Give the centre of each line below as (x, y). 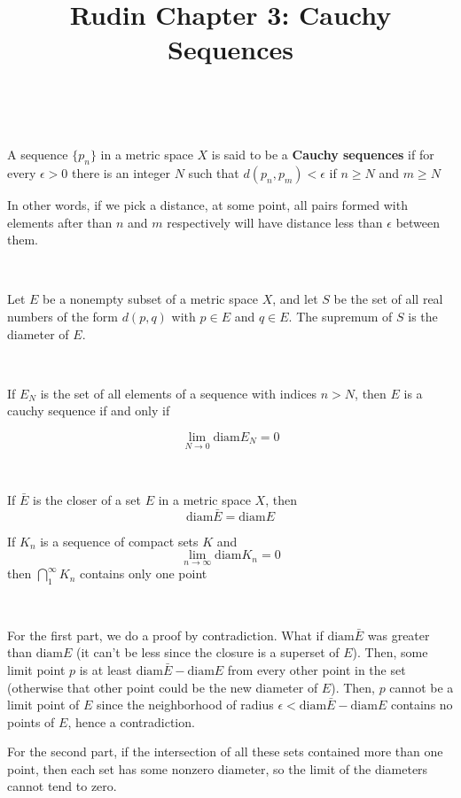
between (418, 222)
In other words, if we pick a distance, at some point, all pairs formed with (207, 204)
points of (31, 721)
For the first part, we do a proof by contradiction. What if (165, 635)
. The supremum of (340, 316)
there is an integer (121, 172)
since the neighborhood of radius (185, 705)
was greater (398, 635)
